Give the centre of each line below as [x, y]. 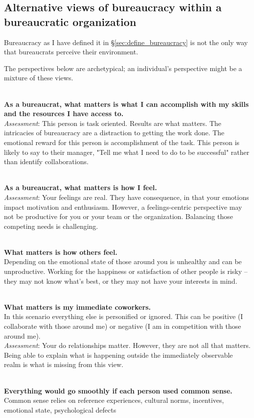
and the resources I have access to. [64, 113]
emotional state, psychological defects [60, 409]
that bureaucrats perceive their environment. [71, 52]
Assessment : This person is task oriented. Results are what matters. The [113, 123]
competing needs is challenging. [51, 226]
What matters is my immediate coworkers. [77, 307]
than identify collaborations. [46, 161]
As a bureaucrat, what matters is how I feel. [81, 187]
